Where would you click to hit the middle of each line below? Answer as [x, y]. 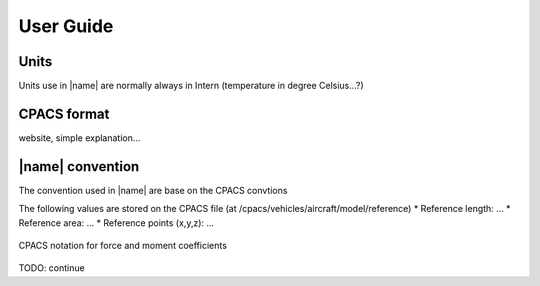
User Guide [66, 26]
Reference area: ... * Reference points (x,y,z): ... [116, 222]
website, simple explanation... [79, 137]
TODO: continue [51, 268]
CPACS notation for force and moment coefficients [122, 246]
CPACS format [64, 113]
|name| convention [79, 166]
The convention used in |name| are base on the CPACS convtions [153, 190]
